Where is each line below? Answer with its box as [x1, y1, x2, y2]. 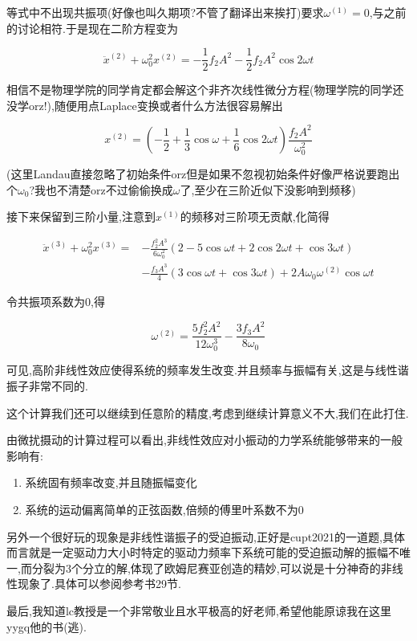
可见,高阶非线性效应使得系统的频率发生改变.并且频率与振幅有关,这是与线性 [6, 361, 398, 378]
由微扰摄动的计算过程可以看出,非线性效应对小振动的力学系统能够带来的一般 [6, 431, 403, 448]
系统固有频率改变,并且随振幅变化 [25, 474, 197, 491]
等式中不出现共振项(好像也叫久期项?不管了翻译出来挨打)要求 [6, 4, 324, 20]
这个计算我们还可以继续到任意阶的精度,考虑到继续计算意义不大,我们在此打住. [6, 404, 409, 421]
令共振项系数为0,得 [6, 293, 105, 310]
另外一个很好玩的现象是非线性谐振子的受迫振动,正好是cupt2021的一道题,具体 [6, 528, 406, 545]
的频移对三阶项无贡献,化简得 [180, 208, 330, 225]
